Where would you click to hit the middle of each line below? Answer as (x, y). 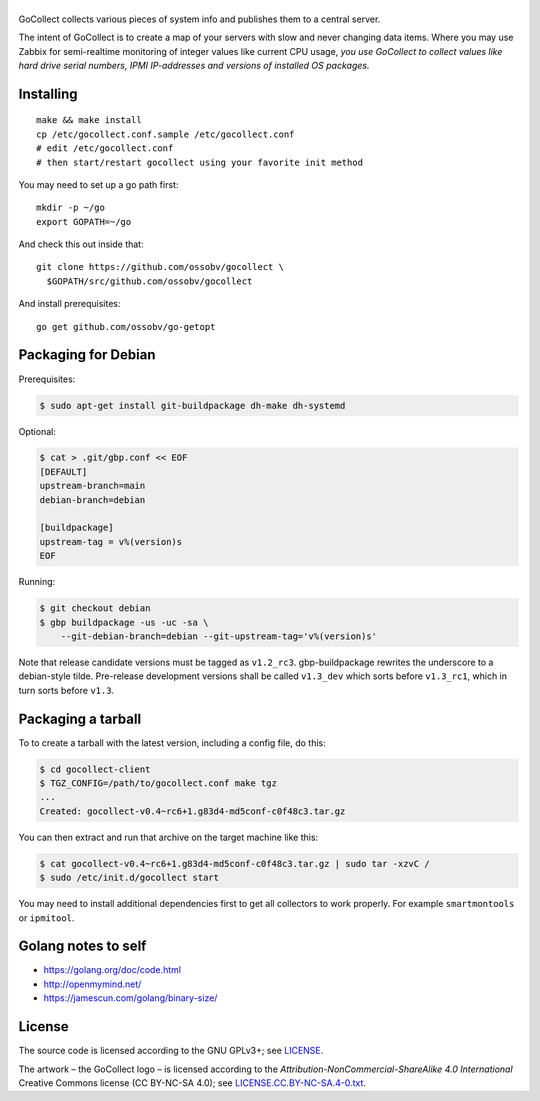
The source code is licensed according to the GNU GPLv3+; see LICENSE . (171, 1051)
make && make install (89, 120)
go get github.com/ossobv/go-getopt (126, 326)
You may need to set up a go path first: (98, 184)
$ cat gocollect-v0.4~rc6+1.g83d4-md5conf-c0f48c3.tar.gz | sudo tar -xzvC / (234, 863)
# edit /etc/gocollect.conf (105, 148)
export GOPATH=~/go (84, 221)
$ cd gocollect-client (95, 769)
